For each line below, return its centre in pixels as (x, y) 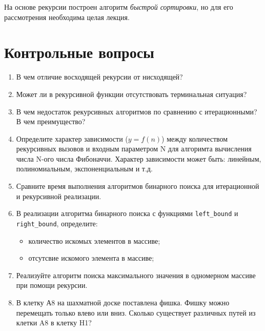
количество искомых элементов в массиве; (94, 240)
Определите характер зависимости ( (72, 138)
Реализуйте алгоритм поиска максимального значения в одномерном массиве (136, 275)
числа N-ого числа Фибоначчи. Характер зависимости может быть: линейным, (139, 158)
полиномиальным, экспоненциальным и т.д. (84, 169)
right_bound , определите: (57, 223)
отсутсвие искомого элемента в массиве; (91, 258)
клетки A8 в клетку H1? (54, 323)
